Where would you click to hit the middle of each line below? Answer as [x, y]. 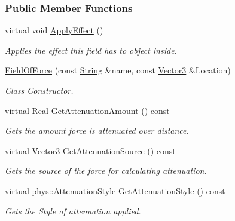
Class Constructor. [39, 90]
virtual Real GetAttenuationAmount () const [87, 110]
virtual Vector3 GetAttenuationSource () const [90, 150]
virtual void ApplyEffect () [54, 30]
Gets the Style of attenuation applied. [73, 211]
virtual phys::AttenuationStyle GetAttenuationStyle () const [115, 190]
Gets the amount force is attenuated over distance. [97, 131]
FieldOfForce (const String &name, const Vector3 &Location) [118, 70]
